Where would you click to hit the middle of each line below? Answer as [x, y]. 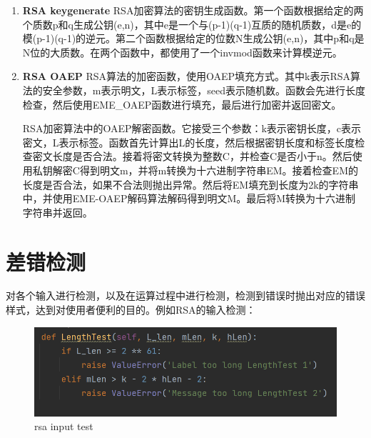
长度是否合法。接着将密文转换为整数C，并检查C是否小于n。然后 [202, 156]
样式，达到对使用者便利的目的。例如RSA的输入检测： [131, 310]
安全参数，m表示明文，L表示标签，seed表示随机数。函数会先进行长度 [204, 90]
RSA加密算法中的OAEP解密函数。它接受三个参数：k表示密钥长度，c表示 [192, 128]
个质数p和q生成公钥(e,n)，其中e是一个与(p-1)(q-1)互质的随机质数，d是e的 [192, 24]
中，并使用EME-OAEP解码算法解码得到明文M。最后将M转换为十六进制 [189, 198]
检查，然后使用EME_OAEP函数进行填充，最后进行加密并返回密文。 [182, 104]
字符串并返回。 [57, 212]
